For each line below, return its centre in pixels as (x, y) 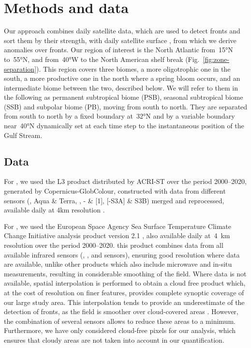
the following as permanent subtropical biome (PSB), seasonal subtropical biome (124, 97)
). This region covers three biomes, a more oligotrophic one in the (133, 68)
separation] (20, 68)
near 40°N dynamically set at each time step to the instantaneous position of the (124, 126)
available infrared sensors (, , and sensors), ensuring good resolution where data (122, 254)
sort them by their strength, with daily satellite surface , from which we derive (120, 40)
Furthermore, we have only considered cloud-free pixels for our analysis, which (120, 330)
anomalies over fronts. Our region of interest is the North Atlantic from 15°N (118, 50)
